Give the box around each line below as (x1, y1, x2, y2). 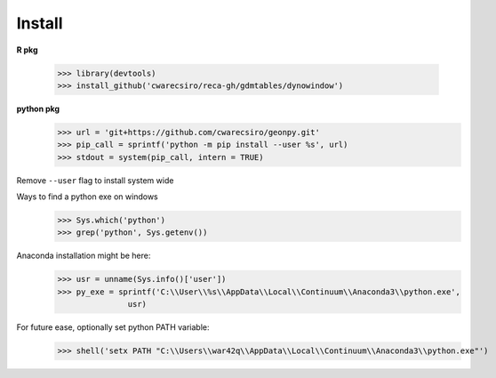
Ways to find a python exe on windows (16, 191, 159, 202)
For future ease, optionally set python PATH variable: (16, 322, 210, 333)
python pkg (16, 103, 60, 114)
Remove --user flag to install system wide (16, 174, 174, 186)
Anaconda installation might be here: (16, 250, 151, 261)
